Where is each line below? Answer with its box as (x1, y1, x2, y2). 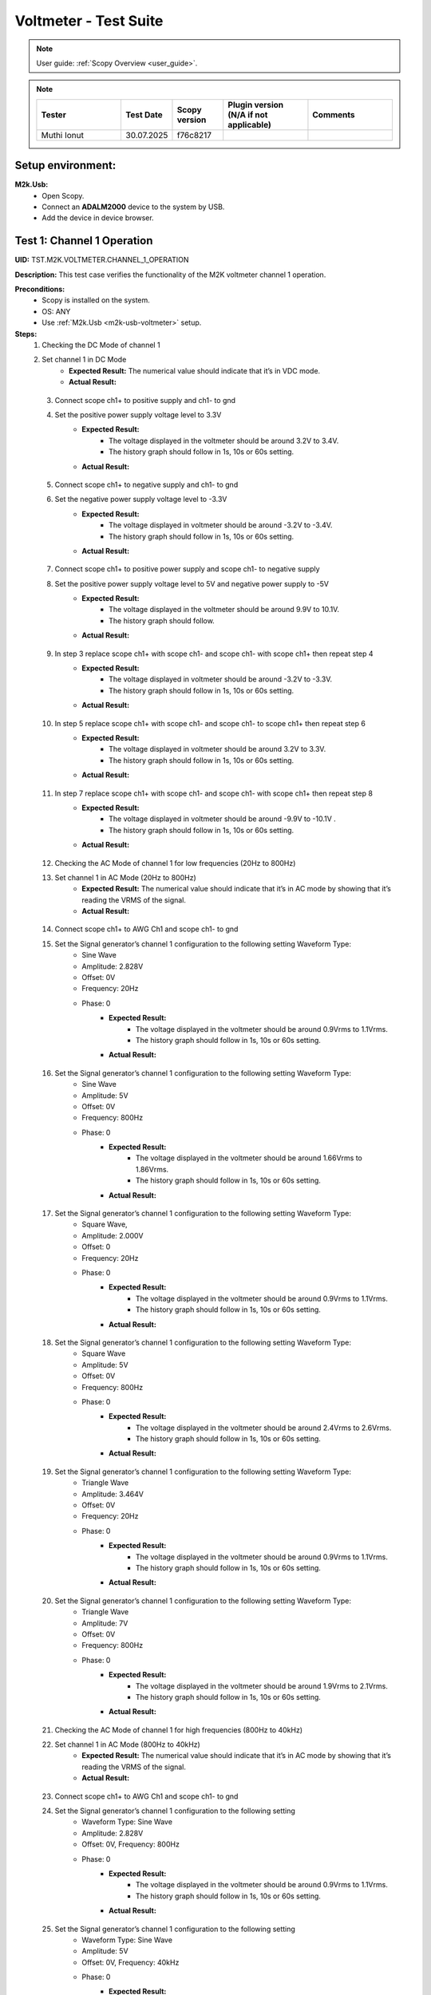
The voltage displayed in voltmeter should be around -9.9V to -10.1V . (109, 814, 337, 824)
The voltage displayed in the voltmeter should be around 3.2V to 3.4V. (109, 436, 339, 445)
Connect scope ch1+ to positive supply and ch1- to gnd (54, 395, 235, 405)
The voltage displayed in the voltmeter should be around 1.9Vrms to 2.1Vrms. (136, 1681, 389, 1691)
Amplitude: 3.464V (81, 1489, 144, 1499)
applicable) (227, 119, 271, 130)
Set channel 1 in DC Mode (42, 355, 127, 365)
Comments (312, 109, 355, 120)
